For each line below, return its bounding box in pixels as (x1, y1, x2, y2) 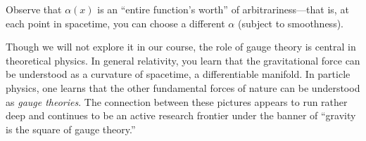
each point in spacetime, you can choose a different (6, 15, 225, 30)
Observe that (6, 2, 62, 16)
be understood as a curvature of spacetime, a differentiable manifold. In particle (6, 67, 351, 81)
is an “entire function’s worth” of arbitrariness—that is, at (97, 2, 349, 16)
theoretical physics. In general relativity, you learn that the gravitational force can (6, 53, 360, 67)
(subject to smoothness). (237, 15, 343, 30)
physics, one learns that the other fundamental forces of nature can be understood (6, 80, 360, 95)
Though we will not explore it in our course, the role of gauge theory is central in (6, 39, 356, 54)
